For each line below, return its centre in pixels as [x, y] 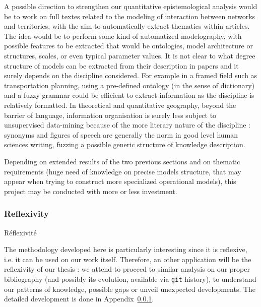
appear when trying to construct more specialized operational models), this [120, 181]
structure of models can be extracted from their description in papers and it [121, 65]
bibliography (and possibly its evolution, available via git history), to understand [130, 279]
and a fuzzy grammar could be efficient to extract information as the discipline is [129, 95]
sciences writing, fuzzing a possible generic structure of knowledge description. [125, 144]
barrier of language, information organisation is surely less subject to [110, 115]
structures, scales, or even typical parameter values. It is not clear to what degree [130, 55]
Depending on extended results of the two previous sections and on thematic [122, 161]
